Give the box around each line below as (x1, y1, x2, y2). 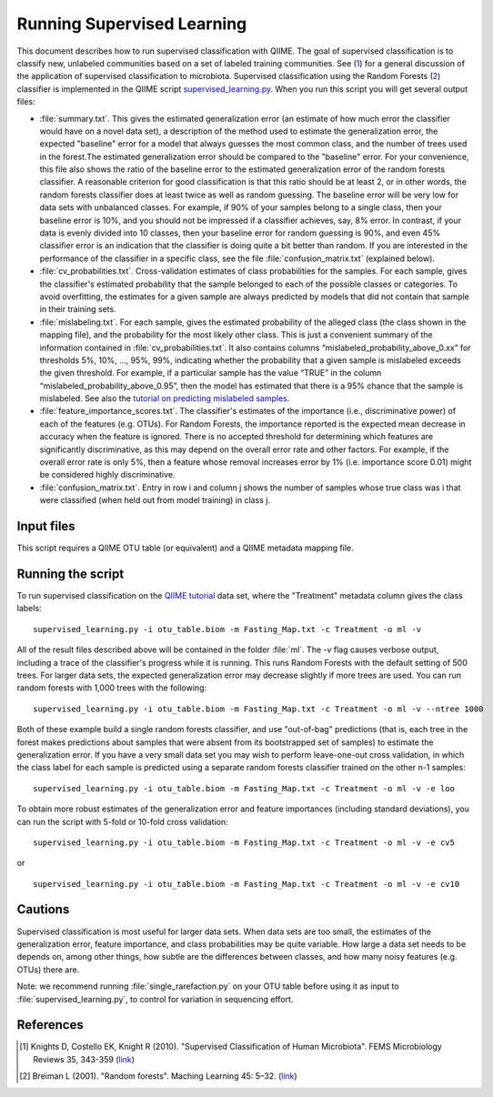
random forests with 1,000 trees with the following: (16, 682, 207, 693)
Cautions (16, 901, 70, 918)
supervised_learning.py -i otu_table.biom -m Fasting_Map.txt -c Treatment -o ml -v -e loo (33, 783, 455, 793)
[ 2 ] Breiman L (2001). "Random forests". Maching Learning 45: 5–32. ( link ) (19, 1071, 297, 1082)
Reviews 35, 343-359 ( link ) (33, 1053, 136, 1064)
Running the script (16, 566, 125, 581)
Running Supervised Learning (16, 14, 247, 34)
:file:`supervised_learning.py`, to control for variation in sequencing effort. (16, 993, 294, 1004)
